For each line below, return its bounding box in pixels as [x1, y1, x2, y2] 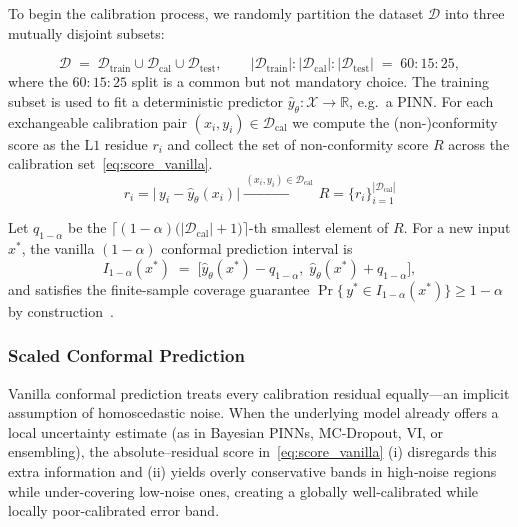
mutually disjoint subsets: [8, 22, 165, 43]
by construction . [8, 300, 114, 321]
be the [68, 217, 107, 238]
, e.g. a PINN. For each [349, 90, 494, 111]
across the [448, 133, 510, 154]
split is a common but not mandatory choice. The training [131, 71, 489, 92]
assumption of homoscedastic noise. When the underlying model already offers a [8, 402, 499, 423]
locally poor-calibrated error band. [8, 500, 220, 521]
